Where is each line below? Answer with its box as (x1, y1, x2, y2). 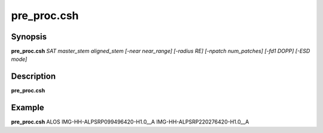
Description (11, 72, 56, 82)
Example (11, 103, 44, 113)
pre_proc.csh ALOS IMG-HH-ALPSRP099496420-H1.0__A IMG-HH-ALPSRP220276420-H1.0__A (11, 118, 249, 125)
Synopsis (11, 32, 47, 42)
